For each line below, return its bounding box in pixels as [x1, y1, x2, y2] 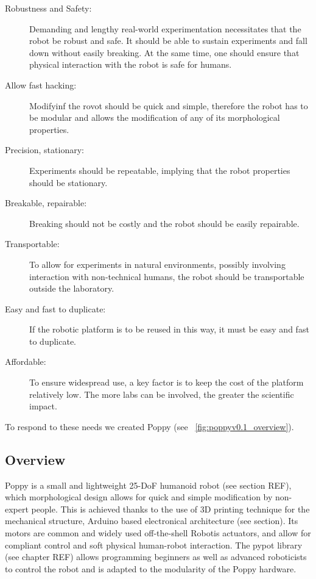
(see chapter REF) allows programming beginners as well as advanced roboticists [5, 550, 307, 563]
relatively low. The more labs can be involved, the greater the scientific [29, 387, 294, 400]
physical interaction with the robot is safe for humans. [29, 58, 232, 71]
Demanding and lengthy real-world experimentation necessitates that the [29, 22, 301, 35]
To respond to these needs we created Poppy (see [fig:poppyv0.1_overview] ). [5, 420, 294, 433]
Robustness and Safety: [5, 2, 92, 14]
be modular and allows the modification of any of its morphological [29, 111, 280, 124]
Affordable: [5, 355, 46, 368]
